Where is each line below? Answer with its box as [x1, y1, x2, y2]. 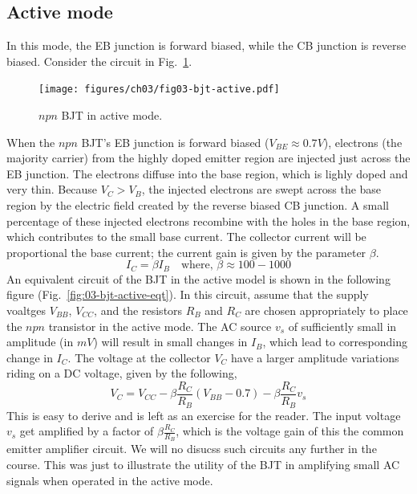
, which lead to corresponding [262, 333, 408, 350]
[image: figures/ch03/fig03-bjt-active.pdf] [38, 84, 280, 96]
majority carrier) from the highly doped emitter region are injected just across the [6, 149, 411, 166]
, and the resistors [94, 302, 183, 319]
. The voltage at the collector [67, 349, 211, 365]
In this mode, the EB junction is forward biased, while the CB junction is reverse [6, 37, 407, 54]
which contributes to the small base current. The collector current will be [6, 228, 366, 245]
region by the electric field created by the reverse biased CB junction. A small [6, 197, 389, 214]
